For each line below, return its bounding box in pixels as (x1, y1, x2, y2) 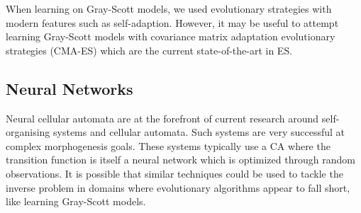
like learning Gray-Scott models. (6, 194, 146, 209)
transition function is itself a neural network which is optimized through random (6, 152, 355, 167)
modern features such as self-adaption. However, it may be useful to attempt (6, 15, 339, 30)
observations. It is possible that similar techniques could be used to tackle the (6, 166, 343, 180)
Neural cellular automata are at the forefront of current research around (6, 110, 319, 125)
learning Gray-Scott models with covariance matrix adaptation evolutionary (6, 29, 335, 44)
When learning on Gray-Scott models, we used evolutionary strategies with (6, 1, 332, 16)
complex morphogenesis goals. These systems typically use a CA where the (6, 138, 331, 153)
